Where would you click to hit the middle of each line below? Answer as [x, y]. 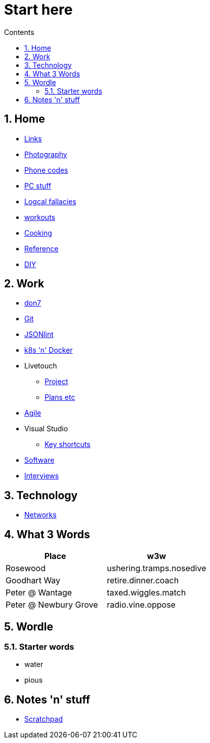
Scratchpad [44, 719]
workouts [40, 217]
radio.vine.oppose [141, 605]
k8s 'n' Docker [49, 350]
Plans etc [60, 397]
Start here [38, 10]
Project [56, 382]
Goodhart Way [33, 581]
